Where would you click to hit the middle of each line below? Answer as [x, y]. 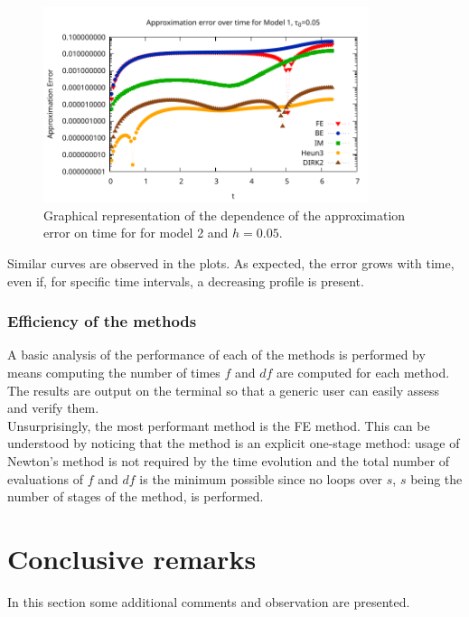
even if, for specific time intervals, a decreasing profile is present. [186, 280]
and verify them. [53, 408]
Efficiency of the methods [102, 321]
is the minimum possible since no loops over [261, 478]
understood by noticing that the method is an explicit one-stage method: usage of [234, 443]
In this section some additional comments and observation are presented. [209, 601]
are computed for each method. [363, 373]
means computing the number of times [114, 373]
